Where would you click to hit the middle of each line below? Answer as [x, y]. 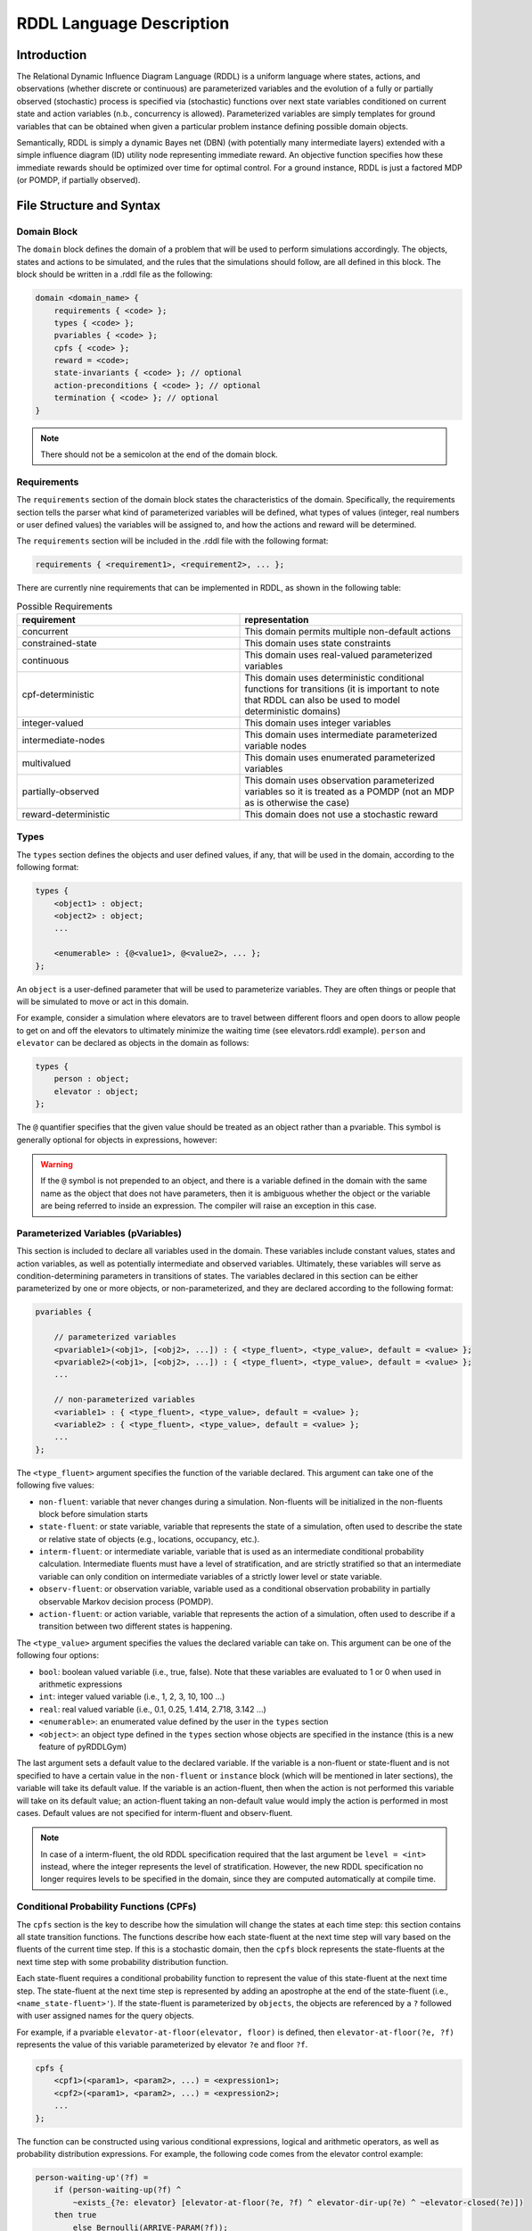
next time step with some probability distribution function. [123, 1961]
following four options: [58, 1655]
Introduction [52, 55]
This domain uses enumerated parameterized [340, 758]
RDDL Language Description [123, 23]
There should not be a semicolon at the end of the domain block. [159, 454]
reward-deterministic [66, 815]
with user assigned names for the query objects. [106, 2016]
